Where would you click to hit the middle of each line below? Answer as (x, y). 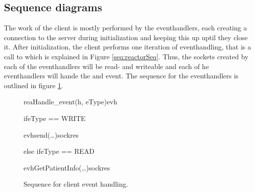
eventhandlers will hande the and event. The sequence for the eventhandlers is (121, 76)
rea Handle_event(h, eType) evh (71, 102)
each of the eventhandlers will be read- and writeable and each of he (106, 66)
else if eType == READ (59, 151)
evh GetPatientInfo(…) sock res (67, 167)
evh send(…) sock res (51, 134)
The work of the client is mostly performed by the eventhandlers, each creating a (126, 28)
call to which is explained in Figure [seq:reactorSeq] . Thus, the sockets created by (126, 56)
